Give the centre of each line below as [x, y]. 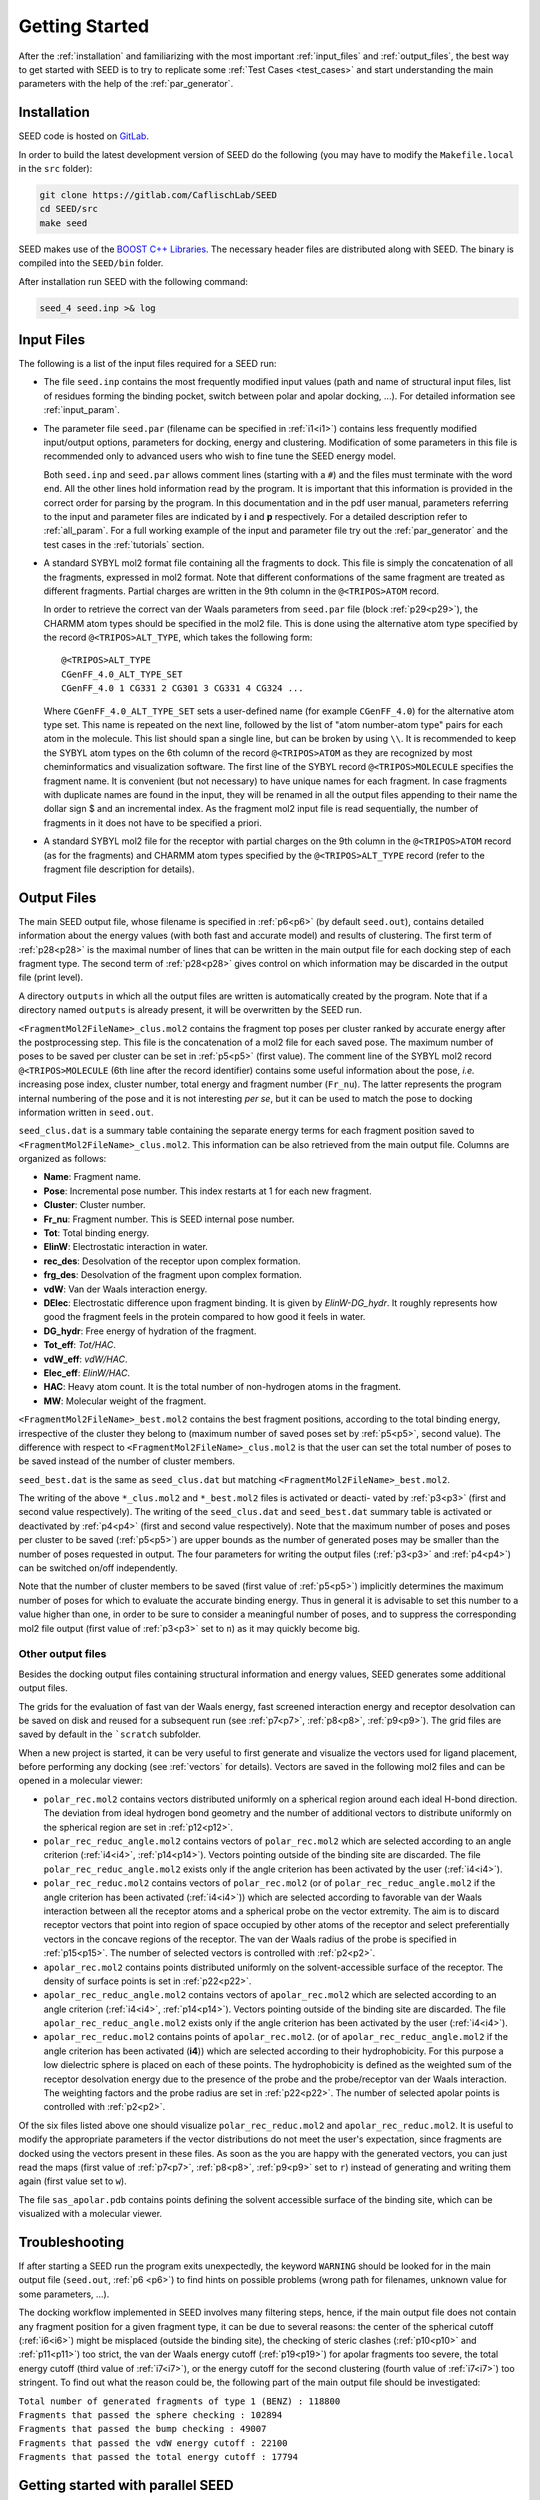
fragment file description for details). [119, 869]
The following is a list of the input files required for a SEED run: [147, 364]
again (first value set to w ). [72, 2181]
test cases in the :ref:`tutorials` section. [124, 544]
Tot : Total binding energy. [96, 1233]
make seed [63, 223]
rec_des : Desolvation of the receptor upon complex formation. [172, 1261]
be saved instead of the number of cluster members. [126, 1461]
